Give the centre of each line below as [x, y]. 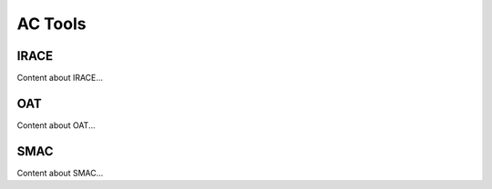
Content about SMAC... [60, 173]
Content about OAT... [56, 125]
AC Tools [51, 24]
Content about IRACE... [60, 78]
